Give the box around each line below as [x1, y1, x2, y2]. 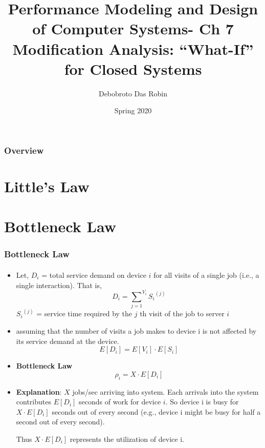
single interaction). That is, [16, 279, 102, 290]
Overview [4, 144, 44, 156]
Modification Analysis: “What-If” [12, 38, 254, 59]
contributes [16, 396, 51, 407]
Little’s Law [4, 175, 90, 196]
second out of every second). [16, 416, 105, 427]
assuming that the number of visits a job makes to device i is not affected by [16, 325, 257, 336]
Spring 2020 [114, 105, 152, 116]
